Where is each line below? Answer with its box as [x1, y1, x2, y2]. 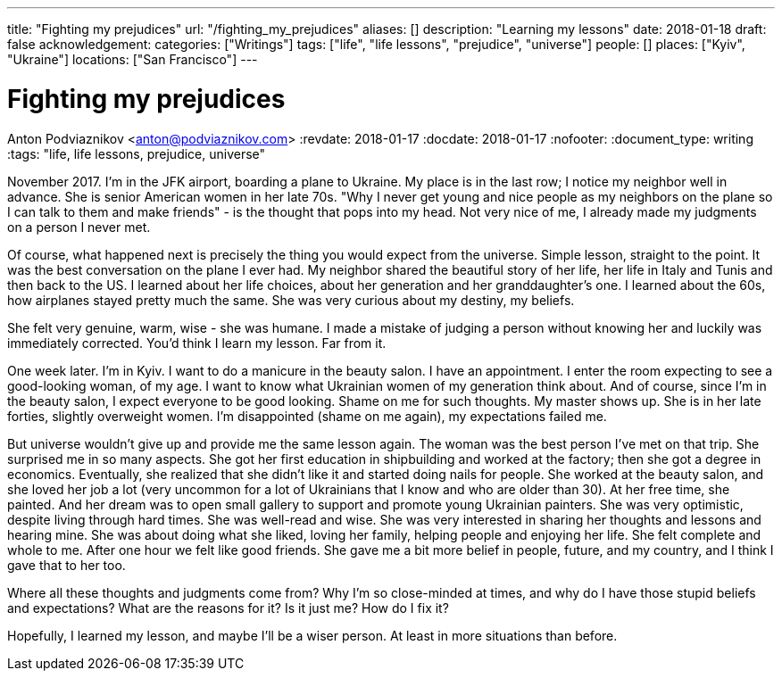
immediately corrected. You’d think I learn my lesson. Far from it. [7, 335, 387, 351]
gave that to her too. [7, 557, 126, 573]
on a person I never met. [7, 219, 151, 235]
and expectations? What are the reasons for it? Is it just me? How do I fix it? [7, 599, 449, 616]
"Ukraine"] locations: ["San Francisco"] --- [7, 52, 258, 67]
